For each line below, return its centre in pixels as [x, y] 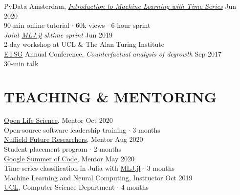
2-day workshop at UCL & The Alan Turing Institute [84, 44]
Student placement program [46, 149]
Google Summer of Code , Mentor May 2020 [69, 158]
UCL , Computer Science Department [59, 187]
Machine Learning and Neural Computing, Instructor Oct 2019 [98, 177]
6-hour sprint [131, 25]
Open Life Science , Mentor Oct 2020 [58, 120]
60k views [90, 25]
